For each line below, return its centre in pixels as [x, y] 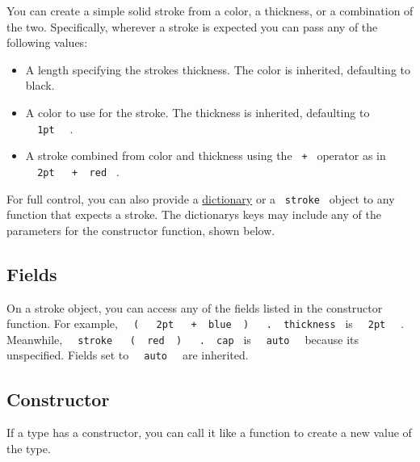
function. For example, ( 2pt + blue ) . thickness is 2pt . [206, 323]
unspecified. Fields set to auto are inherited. [128, 355]
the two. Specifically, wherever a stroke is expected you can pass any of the [192, 26]
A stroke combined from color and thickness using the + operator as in [206, 155]
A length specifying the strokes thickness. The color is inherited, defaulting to [218, 69]
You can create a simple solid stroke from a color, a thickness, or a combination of [210, 10]
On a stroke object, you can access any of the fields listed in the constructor [195, 307]
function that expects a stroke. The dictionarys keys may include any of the [194, 214]
